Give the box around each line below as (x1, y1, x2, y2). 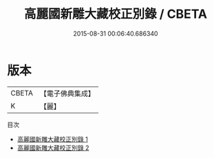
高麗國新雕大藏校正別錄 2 (17, 144, 89, 152)
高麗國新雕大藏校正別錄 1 (17, 135, 88, 143)
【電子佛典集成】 (39, 89, 95, 98)
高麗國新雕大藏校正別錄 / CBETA (23, 6, 208, 22)
